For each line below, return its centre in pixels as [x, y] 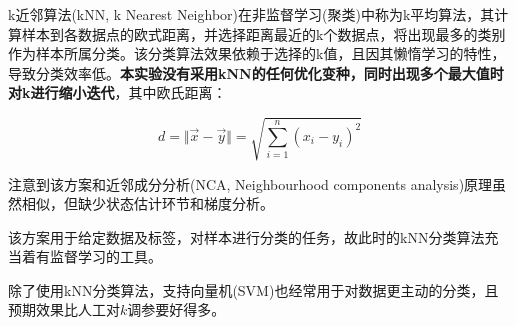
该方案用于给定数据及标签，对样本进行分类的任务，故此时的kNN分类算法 [246, 236]
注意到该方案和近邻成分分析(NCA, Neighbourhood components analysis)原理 [250, 183]
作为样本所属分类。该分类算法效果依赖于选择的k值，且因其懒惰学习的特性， [257, 53]
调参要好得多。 [176, 309]
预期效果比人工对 [64, 309]
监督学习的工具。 [105, 256]
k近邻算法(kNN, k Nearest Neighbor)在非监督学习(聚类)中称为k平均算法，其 [251, 14]
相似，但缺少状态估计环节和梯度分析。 [147, 203]
